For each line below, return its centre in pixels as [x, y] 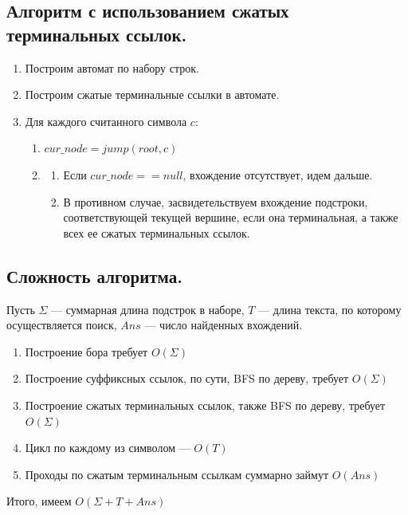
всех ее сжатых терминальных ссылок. [157, 232]
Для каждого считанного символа [106, 121]
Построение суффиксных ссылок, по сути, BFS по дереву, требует [187, 378]
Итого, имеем [39, 501]
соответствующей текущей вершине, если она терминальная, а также [231, 217]
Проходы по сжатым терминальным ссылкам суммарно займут [177, 474]
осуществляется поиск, [62, 325]
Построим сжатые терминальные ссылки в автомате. [152, 94]
